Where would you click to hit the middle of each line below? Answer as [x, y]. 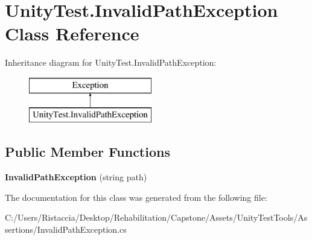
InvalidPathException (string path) [76, 177]
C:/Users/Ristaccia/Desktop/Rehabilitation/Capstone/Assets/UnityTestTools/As [156, 217]
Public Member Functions [88, 152]
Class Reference [72, 33]
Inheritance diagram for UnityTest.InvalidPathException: [111, 62]
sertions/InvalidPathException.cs [66, 229]
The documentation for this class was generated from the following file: [136, 197]
